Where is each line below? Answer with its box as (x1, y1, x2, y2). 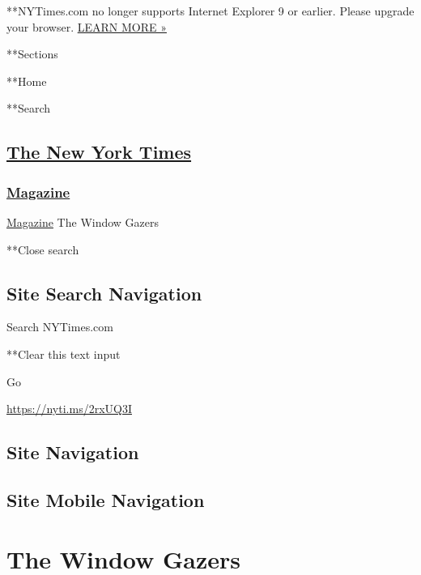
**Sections (6, 45, 58, 62)
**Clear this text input (6, 345, 121, 362)
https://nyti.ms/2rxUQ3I (6, 400, 132, 417)
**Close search (6, 241, 79, 258)
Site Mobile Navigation (6, 487, 205, 512)
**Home (6, 72, 47, 89)
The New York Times (6, 139, 192, 164)
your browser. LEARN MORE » (6, 18, 167, 35)
